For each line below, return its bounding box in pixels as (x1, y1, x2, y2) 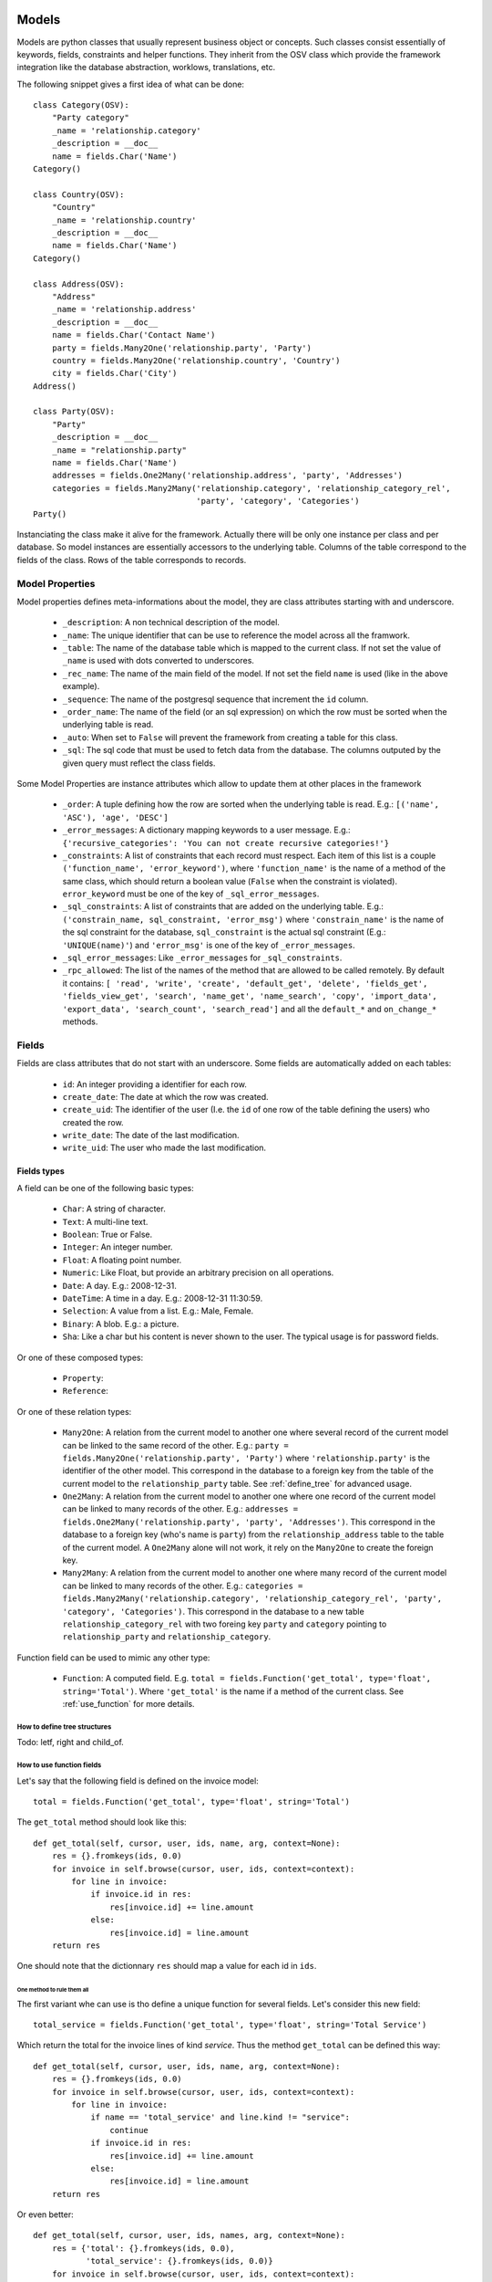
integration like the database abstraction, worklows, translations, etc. (16, 62, 276, 73)
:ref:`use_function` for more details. (62, 1698, 195, 1709)
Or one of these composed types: (16, 1352, 144, 1363)
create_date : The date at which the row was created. (62, 1091, 269, 1102)
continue (109, 2125, 149, 2135)
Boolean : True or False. (62, 1229, 153, 1240)
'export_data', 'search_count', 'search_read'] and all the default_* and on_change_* (62, 1003, 437, 1014)
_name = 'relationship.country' (51, 215, 197, 225)
